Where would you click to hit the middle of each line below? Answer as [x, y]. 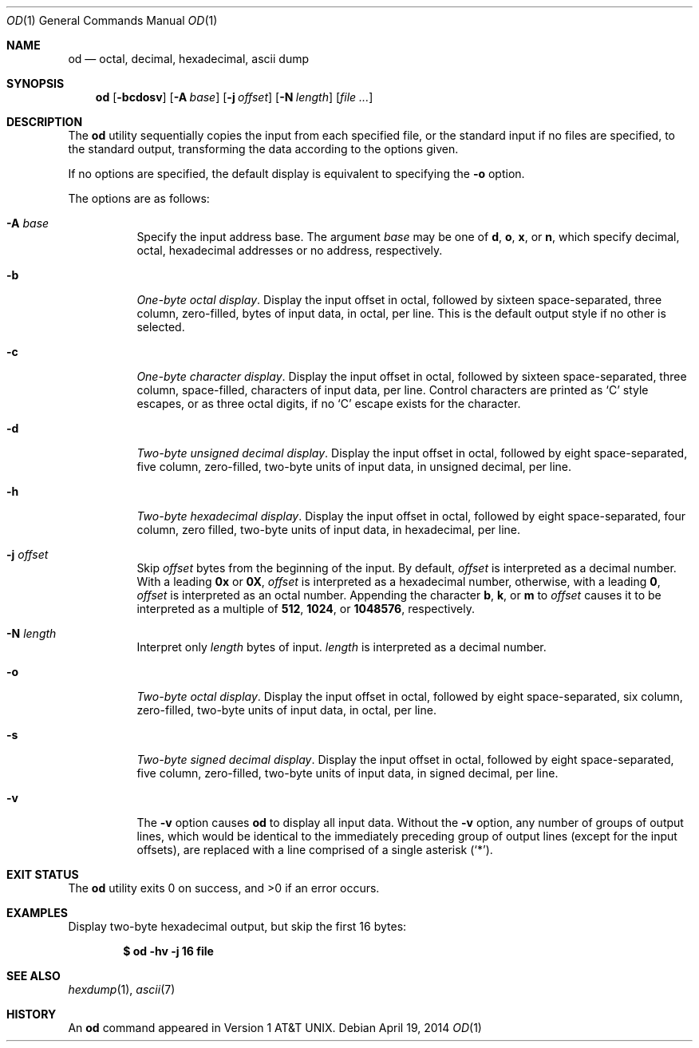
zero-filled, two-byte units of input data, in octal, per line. [286, 710]
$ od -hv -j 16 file [168, 951]
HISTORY [32, 1014]
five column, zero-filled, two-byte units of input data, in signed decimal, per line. [348, 773]
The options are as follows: [139, 198]
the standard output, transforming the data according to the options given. [263, 149]
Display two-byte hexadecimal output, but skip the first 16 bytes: [237, 926]
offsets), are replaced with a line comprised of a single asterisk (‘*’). [315, 850]
